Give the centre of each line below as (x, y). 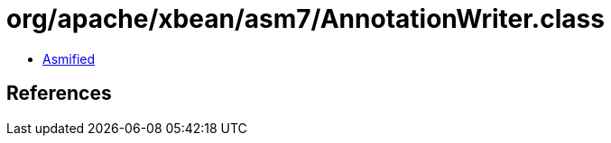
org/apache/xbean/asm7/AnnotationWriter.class (305, 19)
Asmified (69, 58)
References (59, 94)
